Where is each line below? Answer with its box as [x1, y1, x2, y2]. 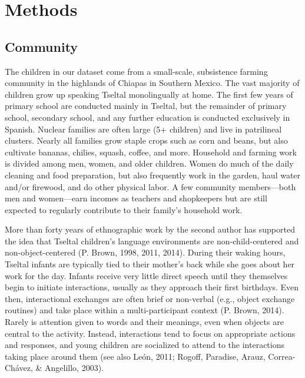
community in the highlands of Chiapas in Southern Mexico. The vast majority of [5, 77, 300, 89]
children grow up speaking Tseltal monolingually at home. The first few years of [5, 88, 293, 100]
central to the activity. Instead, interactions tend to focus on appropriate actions [5, 327, 296, 339]
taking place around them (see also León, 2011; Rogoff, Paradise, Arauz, [5, 350, 266, 362]
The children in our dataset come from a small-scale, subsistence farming [5, 65, 268, 77]
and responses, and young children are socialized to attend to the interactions [5, 339, 284, 351]
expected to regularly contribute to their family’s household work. [5, 203, 243, 215]
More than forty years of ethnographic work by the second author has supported [5, 223, 295, 236]
